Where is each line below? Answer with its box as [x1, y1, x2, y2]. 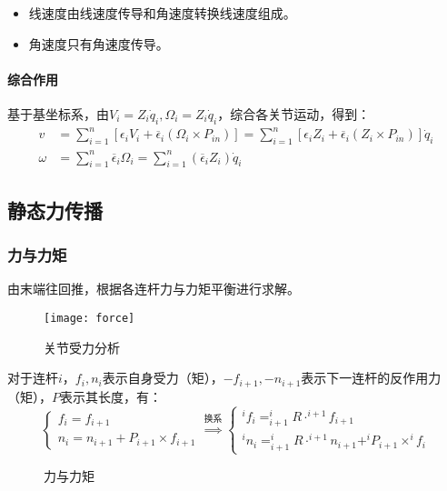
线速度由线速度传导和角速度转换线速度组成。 [28, 4, 296, 22]
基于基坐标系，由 [7, 104, 109, 123]
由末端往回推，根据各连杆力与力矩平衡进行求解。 [7, 279, 300, 298]
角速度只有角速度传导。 [28, 34, 169, 53]
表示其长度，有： [60, 386, 162, 406]
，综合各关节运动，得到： [217, 104, 371, 123]
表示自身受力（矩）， [102, 368, 223, 387]
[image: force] [44, 312, 135, 326]
